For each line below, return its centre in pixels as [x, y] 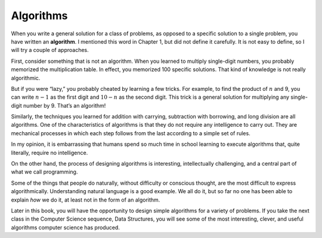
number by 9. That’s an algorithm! [64, 105]
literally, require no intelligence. [49, 152]
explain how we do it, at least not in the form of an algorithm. [86, 200]
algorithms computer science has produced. [66, 227]
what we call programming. [44, 172]
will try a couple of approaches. [50, 50]
